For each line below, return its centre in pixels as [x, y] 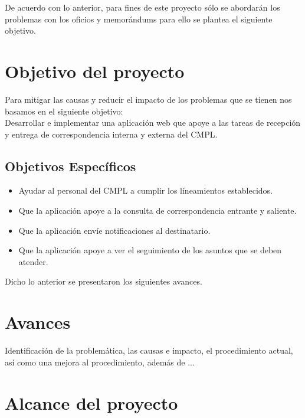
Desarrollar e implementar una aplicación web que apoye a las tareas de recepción [153, 123]
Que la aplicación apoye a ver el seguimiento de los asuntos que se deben [150, 250]
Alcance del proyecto [91, 402]
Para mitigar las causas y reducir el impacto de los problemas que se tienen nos [148, 99]
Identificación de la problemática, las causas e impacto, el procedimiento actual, [149, 350]
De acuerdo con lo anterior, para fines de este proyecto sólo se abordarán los [142, 7]
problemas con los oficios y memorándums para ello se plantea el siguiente [139, 19]
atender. [33, 261]
